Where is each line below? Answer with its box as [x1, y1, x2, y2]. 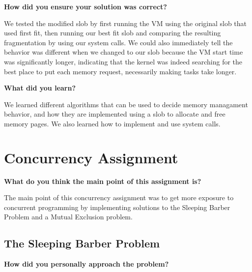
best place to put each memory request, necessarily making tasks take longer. [4, 66, 237, 76]
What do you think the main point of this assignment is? [4, 176, 201, 186]
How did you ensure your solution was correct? [4, 1, 167, 11]
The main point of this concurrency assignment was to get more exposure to [4, 192, 234, 203]
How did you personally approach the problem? [4, 259, 169, 269]
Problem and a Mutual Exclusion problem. [4, 212, 133, 222]
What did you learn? [4, 83, 76, 93]
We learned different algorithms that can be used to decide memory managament [4, 99, 248, 109]
